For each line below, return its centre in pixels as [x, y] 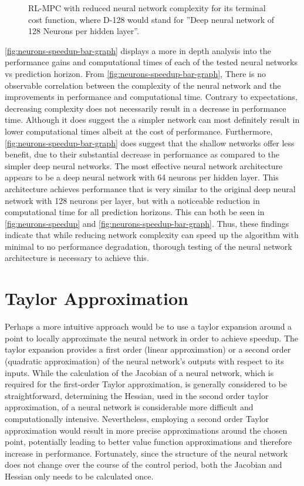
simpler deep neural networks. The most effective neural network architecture [144, 165]
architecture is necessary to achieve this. [77, 258]
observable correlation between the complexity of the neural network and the [143, 85]
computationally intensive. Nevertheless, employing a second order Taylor [137, 418]
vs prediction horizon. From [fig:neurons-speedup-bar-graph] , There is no [135, 73]
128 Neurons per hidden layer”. [84, 31]
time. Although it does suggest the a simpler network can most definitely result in [152, 120]
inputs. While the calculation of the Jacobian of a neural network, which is [139, 372]
